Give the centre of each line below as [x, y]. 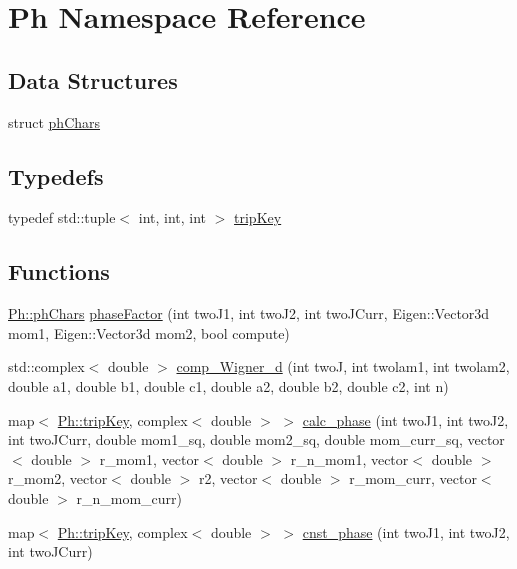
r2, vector [228, 478]
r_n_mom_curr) [129, 497]
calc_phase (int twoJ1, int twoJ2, [405, 419]
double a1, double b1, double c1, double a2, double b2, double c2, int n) [228, 385]
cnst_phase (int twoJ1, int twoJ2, [406, 531]
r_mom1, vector [149, 458]
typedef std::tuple [62, 217]
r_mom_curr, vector [413, 478]
